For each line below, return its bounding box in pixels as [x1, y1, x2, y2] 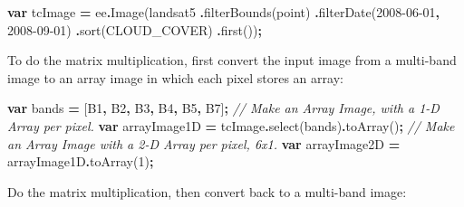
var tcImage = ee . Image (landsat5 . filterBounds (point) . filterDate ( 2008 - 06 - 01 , [7, 3, 440, 21]
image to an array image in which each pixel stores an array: [7, 68, 343, 87]
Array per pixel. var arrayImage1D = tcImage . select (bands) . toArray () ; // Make [7, 116, 455, 135]
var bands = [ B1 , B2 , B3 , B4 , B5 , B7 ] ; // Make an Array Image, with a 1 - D [7, 99, 440, 118]
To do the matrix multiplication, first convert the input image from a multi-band [7, 51, 457, 70]
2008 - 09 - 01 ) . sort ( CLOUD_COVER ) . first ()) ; [7, 20, 262, 39]
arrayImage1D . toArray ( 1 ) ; [7, 152, 154, 171]
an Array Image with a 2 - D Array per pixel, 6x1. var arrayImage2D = [7, 134, 401, 153]
